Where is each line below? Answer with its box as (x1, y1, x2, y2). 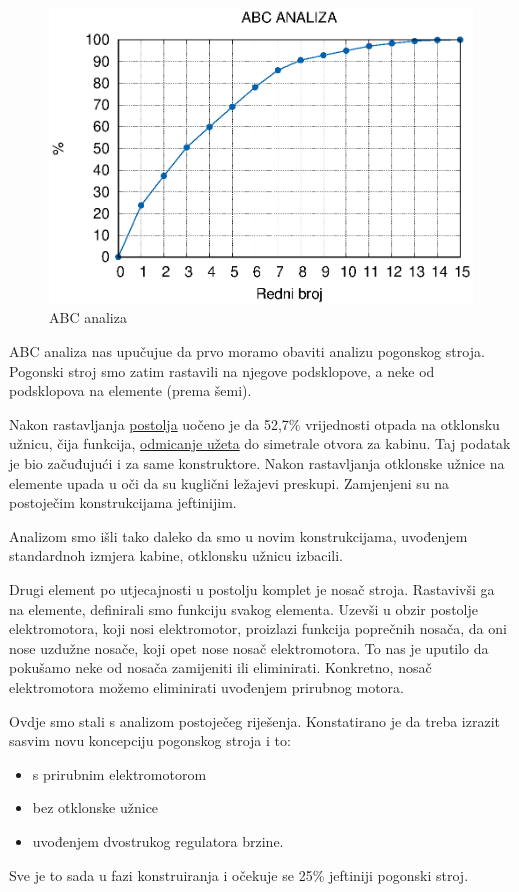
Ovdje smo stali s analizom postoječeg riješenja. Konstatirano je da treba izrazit (9, 710, 500, 731)
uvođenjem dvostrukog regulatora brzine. (32, 830, 284, 851)
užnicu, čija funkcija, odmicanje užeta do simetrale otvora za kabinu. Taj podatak (9, 433, 511, 454)
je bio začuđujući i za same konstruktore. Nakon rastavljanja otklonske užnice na (9, 453, 505, 474)
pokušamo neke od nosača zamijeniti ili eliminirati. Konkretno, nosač (9, 657, 432, 678)
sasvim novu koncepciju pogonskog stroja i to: (9, 730, 291, 751)
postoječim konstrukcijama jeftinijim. (9, 492, 237, 513)
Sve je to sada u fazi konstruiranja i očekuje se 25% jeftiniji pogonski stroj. (9, 864, 469, 885)
